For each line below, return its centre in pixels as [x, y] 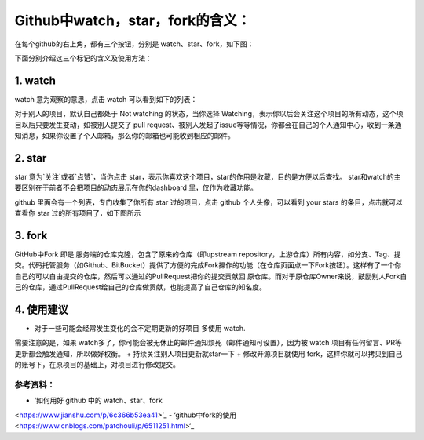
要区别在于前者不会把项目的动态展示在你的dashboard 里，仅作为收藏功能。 [136, 187]
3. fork [31, 235]
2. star [31, 158]
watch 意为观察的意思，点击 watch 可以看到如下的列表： [106, 99]
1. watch [35, 80]
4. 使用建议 [41, 309]
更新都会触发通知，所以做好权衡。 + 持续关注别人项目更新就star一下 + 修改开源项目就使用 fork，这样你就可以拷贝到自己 [208, 354]
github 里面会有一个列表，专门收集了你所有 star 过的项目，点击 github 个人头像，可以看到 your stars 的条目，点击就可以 [209, 202]
